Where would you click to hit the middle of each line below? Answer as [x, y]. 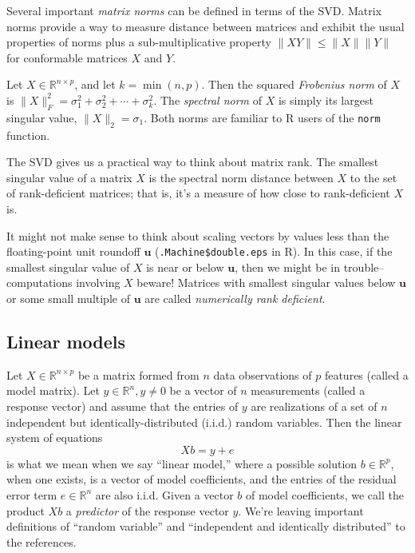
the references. [41, 541]
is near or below [185, 267]
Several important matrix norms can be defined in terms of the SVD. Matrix [194, 10]
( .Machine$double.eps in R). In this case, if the [273, 251]
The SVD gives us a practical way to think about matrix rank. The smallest [193, 162]
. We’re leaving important [301, 510]
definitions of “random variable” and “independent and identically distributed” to [206, 526]
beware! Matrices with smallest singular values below [266, 282]
